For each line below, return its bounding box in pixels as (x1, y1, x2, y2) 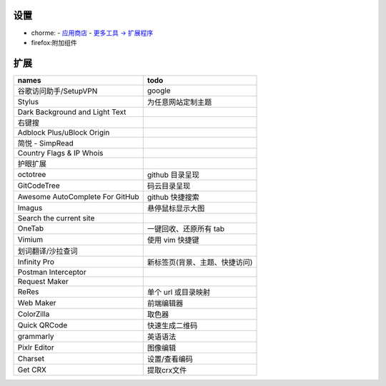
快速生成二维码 (147, 320, 198, 330)
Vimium (17, 234, 44, 244)
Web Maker (17, 298, 56, 308)
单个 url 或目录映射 (147, 287, 211, 297)
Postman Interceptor (17, 267, 86, 277)
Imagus (17, 203, 43, 213)
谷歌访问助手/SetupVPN (17, 86, 98, 96)
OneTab (17, 223, 44, 233)
